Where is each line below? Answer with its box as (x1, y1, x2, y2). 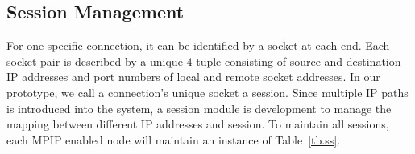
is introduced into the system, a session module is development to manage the (6, 99, 392, 116)
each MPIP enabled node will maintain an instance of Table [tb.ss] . (6, 131, 341, 148)
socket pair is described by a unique (6, 52, 183, 69)
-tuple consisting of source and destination (192, 52, 401, 69)
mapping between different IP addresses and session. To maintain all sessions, (6, 115, 389, 132)
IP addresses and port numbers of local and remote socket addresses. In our (6, 68, 380, 85)
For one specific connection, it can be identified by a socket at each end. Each (6, 37, 390, 54)
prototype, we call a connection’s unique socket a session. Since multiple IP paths (6, 83, 409, 100)
